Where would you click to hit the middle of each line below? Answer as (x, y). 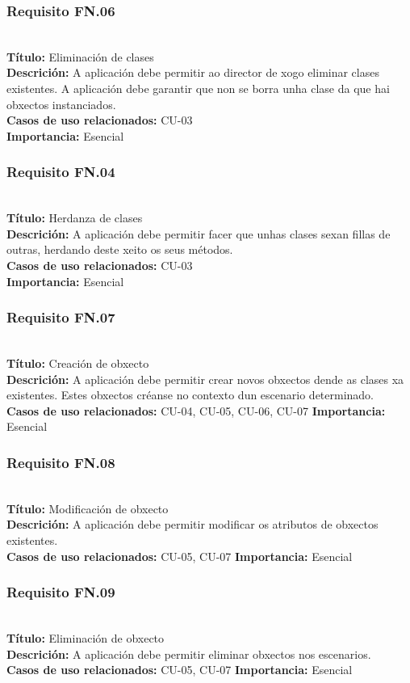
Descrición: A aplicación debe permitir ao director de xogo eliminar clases (193, 72)
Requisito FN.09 (61, 592)
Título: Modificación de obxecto (88, 508)
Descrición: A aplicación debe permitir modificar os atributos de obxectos (192, 524)
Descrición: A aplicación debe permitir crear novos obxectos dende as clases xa (205, 379)
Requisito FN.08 (61, 462)
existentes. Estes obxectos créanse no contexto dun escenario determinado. (190, 395)
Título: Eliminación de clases (80, 56)
